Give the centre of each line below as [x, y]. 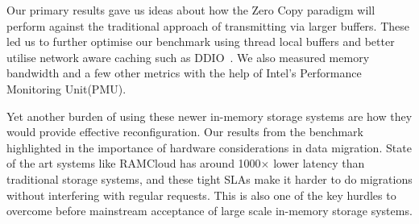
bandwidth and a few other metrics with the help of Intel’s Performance [184, 73]
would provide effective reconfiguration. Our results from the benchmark [185, 132]
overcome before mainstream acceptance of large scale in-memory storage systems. [209, 211]
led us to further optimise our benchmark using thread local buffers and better [201, 41]
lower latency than [319, 163]
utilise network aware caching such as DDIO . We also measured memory [188, 57]
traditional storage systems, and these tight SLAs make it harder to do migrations [209, 178]
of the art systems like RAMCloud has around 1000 [134, 163]
